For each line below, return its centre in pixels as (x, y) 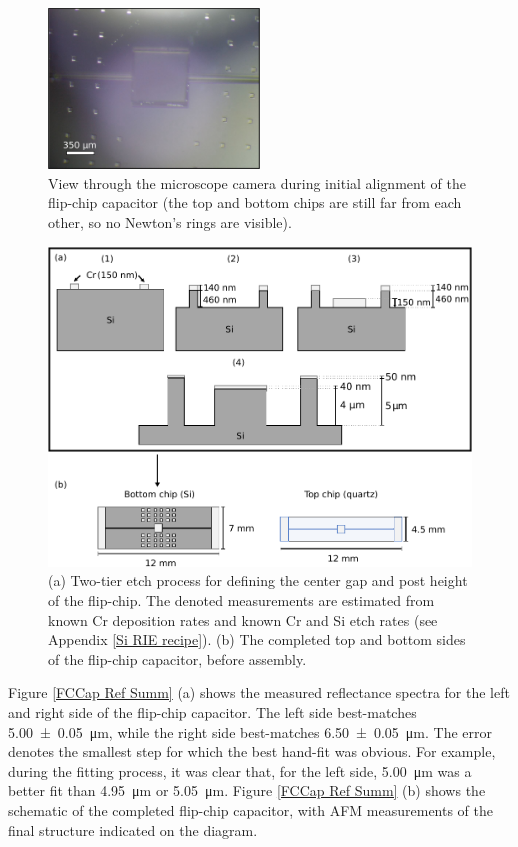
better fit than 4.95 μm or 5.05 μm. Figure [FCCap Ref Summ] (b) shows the (247, 790)
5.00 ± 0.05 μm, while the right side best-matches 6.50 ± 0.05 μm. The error (250, 731)
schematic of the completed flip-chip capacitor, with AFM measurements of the (251, 809)
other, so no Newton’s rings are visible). (170, 222)
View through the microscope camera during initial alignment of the (257, 182)
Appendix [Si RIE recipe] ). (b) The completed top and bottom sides (257, 639)
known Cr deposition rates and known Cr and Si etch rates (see (243, 619)
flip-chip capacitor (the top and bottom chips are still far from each (255, 202)
